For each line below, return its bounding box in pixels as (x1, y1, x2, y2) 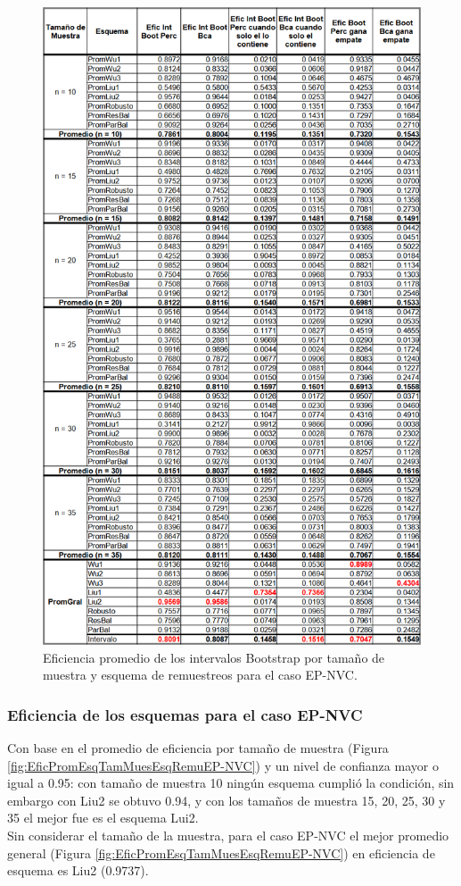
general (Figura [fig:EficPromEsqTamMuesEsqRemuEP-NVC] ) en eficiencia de (7, 843, 435, 862)
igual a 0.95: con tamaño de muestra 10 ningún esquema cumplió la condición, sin (7, 773, 455, 792)
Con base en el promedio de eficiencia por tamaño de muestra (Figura (7, 739, 389, 757)
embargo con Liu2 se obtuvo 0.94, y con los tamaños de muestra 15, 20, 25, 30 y (7, 790, 446, 809)
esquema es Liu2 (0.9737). (7, 861, 149, 880)
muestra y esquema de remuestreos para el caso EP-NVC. (43, 665, 358, 684)
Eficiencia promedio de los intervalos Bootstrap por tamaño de (43, 648, 385, 666)
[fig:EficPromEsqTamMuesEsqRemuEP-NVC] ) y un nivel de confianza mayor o (7, 756, 439, 774)
